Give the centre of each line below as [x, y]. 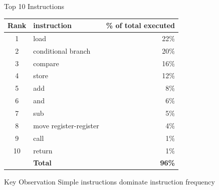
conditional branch [62, 50]
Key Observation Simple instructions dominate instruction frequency [110, 182]
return [43, 150]
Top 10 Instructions [34, 6]
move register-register [66, 125]
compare [46, 63]
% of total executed [140, 25]
